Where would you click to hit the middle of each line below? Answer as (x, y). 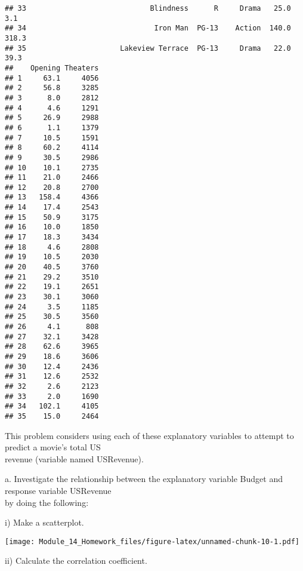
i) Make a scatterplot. (44, 522)
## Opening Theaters (52, 68)
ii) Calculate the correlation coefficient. (76, 561)
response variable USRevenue (58, 490)
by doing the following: (47, 502)
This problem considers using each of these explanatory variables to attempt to (149, 435)
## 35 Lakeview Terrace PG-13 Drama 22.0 (148, 48)
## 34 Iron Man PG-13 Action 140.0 (148, 28)
